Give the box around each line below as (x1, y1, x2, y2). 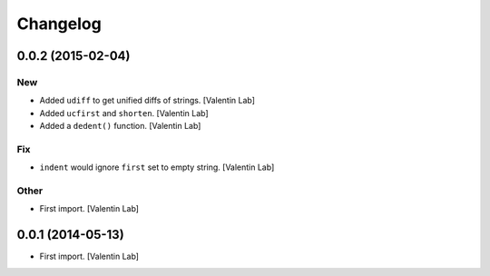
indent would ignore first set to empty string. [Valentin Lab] (39, 162, 275, 172)
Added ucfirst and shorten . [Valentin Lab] (39, 107, 209, 118)
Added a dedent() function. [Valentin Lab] (39, 121, 201, 132)
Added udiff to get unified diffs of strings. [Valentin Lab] (39, 95, 256, 106)
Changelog (16, 14, 102, 34)
